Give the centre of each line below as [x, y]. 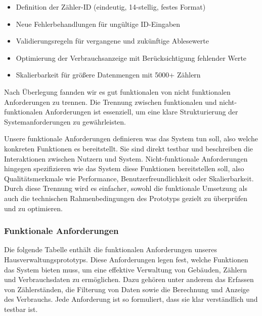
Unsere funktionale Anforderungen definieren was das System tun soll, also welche [131, 139]
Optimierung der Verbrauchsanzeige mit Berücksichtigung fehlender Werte [131, 57]
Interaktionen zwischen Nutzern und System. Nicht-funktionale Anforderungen [126, 158]
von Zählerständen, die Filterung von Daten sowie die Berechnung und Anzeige [127, 289]
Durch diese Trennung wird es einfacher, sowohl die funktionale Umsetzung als [126, 188]
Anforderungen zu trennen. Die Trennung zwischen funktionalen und [111, 102]
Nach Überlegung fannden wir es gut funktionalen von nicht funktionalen [117, 91]
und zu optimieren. [33, 208]
